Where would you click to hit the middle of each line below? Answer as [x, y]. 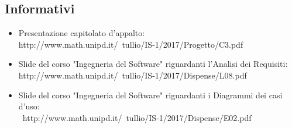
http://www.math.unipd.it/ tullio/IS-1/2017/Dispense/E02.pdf [137, 117]
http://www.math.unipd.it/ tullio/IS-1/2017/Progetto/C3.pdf [131, 44]
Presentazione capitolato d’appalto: [82, 33]
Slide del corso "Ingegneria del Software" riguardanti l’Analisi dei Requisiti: [153, 64]
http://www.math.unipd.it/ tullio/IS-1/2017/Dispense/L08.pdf [133, 75]
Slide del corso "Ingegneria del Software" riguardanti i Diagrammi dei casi [150, 95]
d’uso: [29, 106]
